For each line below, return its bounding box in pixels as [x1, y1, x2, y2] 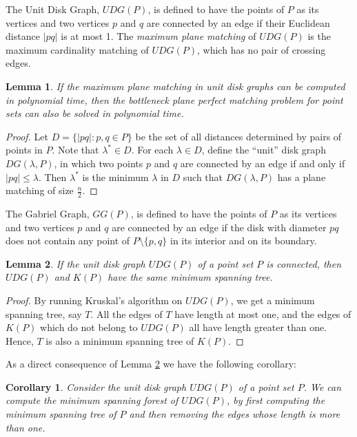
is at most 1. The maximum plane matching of [61, 29, 256, 43]
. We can [303, 379, 342, 394]
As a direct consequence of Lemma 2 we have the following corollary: [6, 356, 296, 371]
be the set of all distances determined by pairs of [135, 129, 342, 143]
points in [6, 142, 43, 157]
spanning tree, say [6, 306, 82, 321]
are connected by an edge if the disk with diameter [112, 220, 327, 234]
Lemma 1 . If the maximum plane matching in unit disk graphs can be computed [6, 78, 345, 93]
